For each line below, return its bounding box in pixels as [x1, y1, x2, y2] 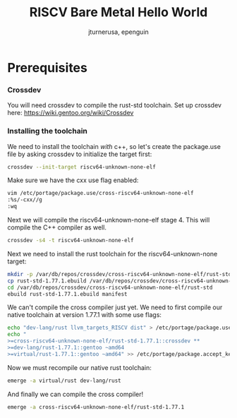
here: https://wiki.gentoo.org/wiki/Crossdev [7, 109, 134, 117]
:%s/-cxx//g [7, 196, 42, 203]
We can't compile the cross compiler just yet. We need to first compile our [7, 303, 223, 311]
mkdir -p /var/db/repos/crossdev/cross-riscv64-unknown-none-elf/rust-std [7, 270, 232, 277]
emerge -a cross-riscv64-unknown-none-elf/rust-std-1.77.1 [7, 403, 185, 410]
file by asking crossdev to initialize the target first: [7, 150, 152, 158]
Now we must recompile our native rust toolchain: [7, 363, 152, 371]
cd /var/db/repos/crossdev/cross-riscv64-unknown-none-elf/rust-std [7, 284, 213, 291]
